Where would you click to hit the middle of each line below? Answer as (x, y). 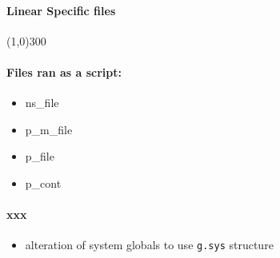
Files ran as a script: (64, 71)
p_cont (43, 183)
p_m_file (49, 129)
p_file (40, 156)
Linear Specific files (61, 10)
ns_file (42, 103)
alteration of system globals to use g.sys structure (149, 245)
